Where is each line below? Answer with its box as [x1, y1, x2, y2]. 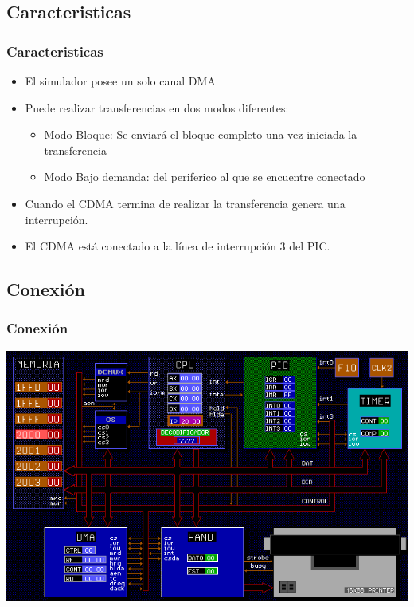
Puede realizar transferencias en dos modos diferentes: [25, 99, 289, 116]
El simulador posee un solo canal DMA [25, 73, 216, 89]
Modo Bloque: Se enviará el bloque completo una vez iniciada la [44, 126, 357, 143]
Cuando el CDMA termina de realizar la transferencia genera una [25, 195, 346, 211]
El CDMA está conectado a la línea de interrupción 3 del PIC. [25, 238, 330, 254]
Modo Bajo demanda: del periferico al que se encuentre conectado [44, 168, 365, 185]
